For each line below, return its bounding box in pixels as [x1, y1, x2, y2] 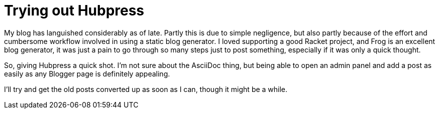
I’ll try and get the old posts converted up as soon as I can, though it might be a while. [4, 84, 288, 93]
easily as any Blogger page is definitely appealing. [4, 69, 170, 78]
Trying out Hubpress [4, 2, 145, 19]
